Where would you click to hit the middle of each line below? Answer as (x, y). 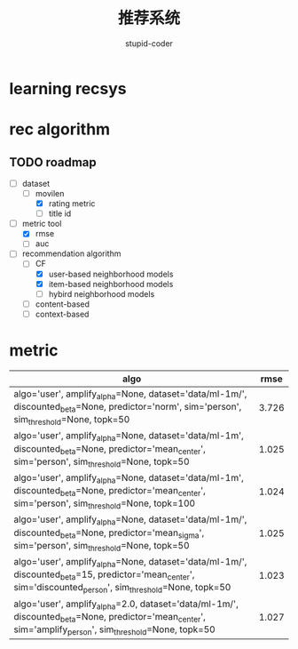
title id (60, 213)
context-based (62, 314)
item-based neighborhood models (111, 284)
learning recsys (68, 88)
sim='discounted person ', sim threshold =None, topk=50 (122, 589)
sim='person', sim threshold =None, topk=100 (105, 504)
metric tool (42, 224)
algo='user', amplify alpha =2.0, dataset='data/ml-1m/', (126, 605)
